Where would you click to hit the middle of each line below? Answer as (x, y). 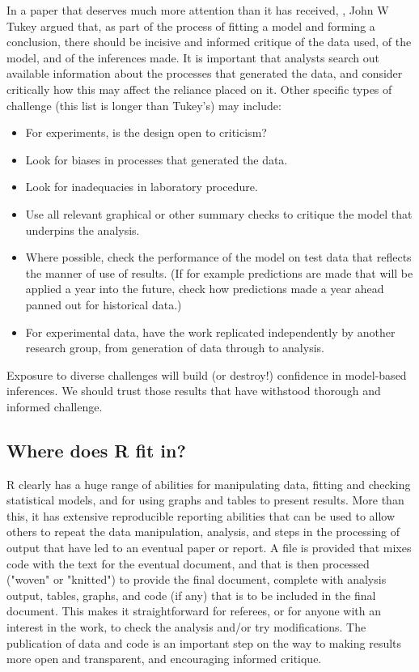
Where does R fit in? (96, 450)
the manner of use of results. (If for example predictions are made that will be (219, 272)
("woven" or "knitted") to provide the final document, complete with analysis (197, 579)
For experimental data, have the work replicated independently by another (210, 332)
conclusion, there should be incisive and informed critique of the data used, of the (209, 42)
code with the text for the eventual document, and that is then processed (188, 563)
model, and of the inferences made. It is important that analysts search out (193, 57)
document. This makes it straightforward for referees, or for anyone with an (194, 611)
